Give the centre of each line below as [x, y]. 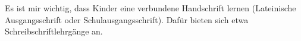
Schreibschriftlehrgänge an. [54, 31]
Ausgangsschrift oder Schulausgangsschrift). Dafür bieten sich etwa [127, 19]
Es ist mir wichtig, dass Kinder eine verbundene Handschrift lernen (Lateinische [150, 8]
